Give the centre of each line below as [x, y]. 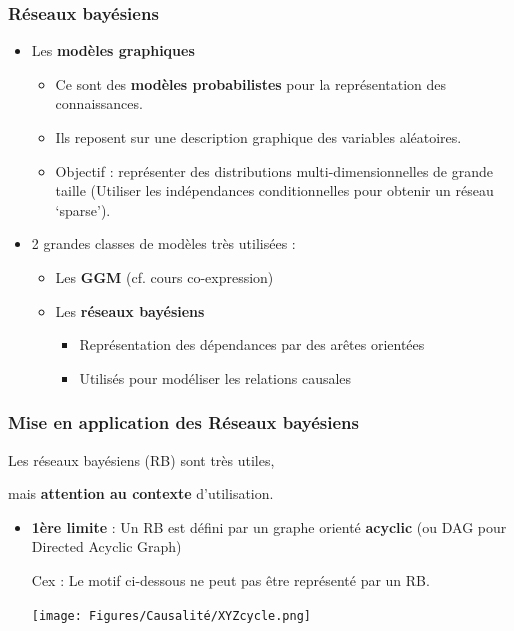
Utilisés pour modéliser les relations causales [215, 377]
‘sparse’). [83, 209]
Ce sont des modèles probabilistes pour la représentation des [251, 83]
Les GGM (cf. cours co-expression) [164, 276]
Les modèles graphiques [113, 50]
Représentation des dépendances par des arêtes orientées [252, 344]
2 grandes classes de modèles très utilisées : [163, 243]
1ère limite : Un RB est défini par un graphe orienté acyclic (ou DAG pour [269, 526]
